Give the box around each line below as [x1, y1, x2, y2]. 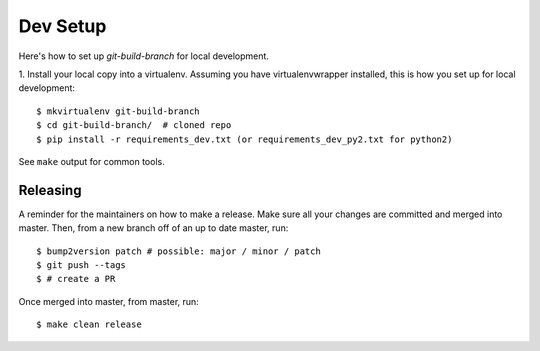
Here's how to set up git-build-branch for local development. [18, 50, 270, 62]
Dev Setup [18, 15, 107, 37]
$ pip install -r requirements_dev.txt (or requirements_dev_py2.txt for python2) [36, 133, 453, 145]
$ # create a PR [36, 273, 116, 285]
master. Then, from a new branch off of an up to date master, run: [18, 222, 289, 234]
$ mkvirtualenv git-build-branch [36, 105, 200, 117]
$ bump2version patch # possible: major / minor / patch [36, 245, 322, 257]
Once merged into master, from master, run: [18, 295, 199, 307]
